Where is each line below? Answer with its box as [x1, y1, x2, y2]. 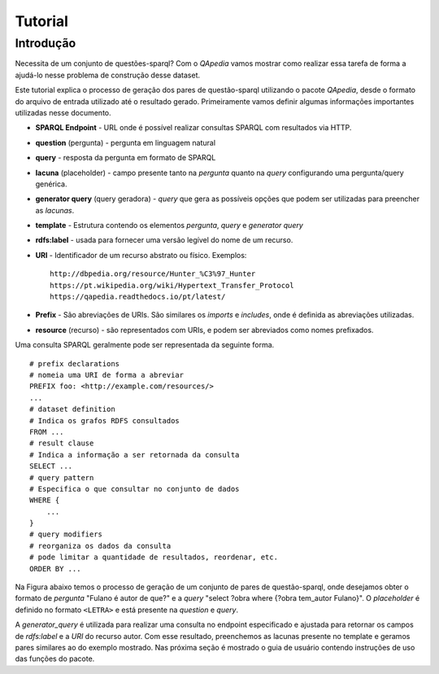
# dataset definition [29, 405, 115, 414]
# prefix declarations [29, 359, 120, 368]
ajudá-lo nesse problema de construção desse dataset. [15, 70, 201, 80]
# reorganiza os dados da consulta [29, 541, 172, 550]
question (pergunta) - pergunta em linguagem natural [35, 138, 215, 147]
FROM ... [29, 427, 64, 436]
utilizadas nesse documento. [15, 107, 111, 117]
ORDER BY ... [29, 564, 81, 573]
